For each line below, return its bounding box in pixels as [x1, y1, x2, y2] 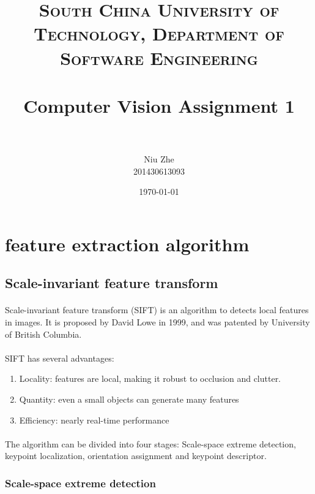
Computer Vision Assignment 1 [23, 93, 295, 118]
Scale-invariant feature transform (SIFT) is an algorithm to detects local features [5, 303, 309, 316]
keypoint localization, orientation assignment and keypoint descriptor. [5, 449, 267, 462]
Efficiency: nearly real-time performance [19, 413, 169, 426]
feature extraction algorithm [5, 231, 250, 256]
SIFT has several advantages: [5, 351, 114, 364]
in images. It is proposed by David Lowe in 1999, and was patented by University [5, 316, 310, 328]
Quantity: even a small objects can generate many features [19, 392, 239, 405]
